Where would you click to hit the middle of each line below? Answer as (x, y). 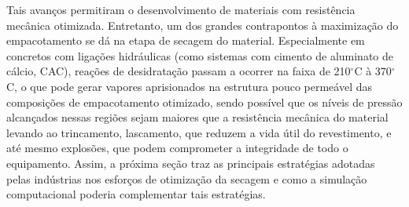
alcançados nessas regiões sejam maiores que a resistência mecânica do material (197, 117)
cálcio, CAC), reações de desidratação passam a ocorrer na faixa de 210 (179, 71)
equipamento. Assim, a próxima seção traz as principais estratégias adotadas (191, 163)
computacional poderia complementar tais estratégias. (136, 194)
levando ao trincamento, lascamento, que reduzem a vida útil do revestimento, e (199, 132)
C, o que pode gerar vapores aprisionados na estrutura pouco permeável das (189, 86)
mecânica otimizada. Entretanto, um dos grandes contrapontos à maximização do (203, 25)
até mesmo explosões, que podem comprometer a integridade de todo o (177, 148)
